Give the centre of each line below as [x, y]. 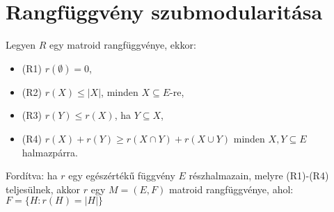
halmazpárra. [50, 152]
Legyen [21, 45]
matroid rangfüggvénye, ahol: [231, 189]
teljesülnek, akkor [43, 189]
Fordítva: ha [32, 176]
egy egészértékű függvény [122, 176]
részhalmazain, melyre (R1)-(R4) [259, 176]
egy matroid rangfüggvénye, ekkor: [122, 45]
